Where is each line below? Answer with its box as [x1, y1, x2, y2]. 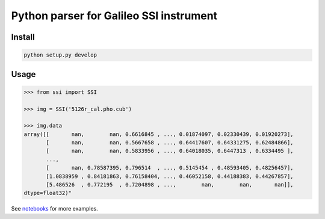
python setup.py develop [23, 52, 97, 58]
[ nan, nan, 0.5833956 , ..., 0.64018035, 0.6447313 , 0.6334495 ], [46, 147, 294, 155]
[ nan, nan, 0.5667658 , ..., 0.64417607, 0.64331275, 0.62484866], [46, 139, 294, 146]
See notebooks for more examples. [11, 205, 99, 212]
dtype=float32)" [23, 190, 72, 197]
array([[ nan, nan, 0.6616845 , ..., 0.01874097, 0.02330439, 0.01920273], [23, 131, 294, 138]
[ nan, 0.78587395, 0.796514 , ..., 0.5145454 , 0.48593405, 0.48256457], [46, 164, 294, 171]
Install [11, 32, 36, 42]
